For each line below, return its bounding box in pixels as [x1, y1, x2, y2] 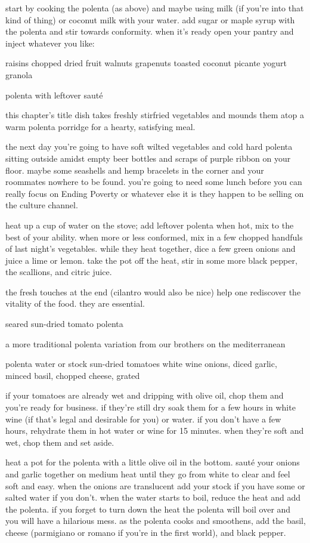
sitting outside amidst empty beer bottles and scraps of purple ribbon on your [5, 152, 291, 164]
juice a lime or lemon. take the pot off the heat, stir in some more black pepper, [5, 254, 297, 266]
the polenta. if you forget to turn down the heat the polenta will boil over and [5, 502, 291, 515]
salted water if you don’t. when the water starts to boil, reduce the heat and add [5, 491, 301, 504]
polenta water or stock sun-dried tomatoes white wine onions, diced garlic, [5, 357, 277, 370]
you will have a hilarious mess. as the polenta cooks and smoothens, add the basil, [5, 514, 306, 527]
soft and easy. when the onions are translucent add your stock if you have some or [5, 479, 305, 492]
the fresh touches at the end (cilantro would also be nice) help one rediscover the [5, 285, 301, 298]
